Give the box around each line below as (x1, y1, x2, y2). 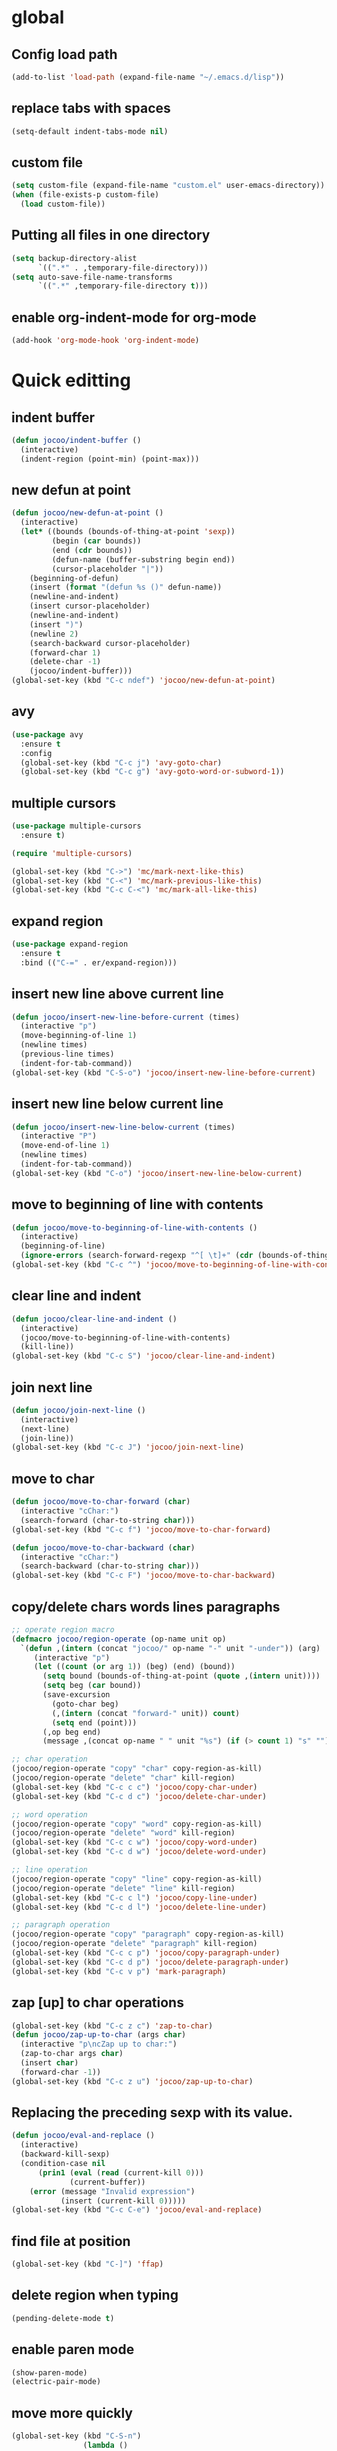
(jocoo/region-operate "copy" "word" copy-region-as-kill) (11, 1819, 263, 1829)
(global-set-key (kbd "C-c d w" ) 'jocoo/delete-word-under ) (11, 1847, 268, 1857)
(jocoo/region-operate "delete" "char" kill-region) (11, 1773, 236, 1783)
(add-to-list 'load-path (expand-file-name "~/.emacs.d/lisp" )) (11, 72, 285, 82)
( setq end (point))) (51, 1717, 138, 1728)
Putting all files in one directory (11, 227, 211, 244)
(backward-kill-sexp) (20, 2149, 111, 2160)
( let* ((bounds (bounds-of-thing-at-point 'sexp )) (20, 527, 236, 537)
